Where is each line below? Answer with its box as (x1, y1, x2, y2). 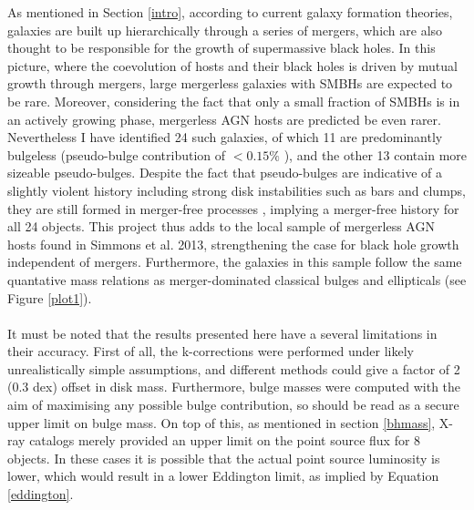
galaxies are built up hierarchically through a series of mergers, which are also (7, 20, 443, 39)
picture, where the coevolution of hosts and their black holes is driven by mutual (7, 56, 458, 75)
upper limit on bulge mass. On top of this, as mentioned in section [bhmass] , (7, 413, 436, 432)
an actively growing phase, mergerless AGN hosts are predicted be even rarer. (7, 109, 441, 128)
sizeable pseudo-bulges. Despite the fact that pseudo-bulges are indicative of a (7, 163, 443, 182)
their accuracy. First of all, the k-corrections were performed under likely (7, 342, 414, 361)
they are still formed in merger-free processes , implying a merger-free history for (7, 199, 459, 218)
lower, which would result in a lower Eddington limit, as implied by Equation (7, 466, 439, 485)
